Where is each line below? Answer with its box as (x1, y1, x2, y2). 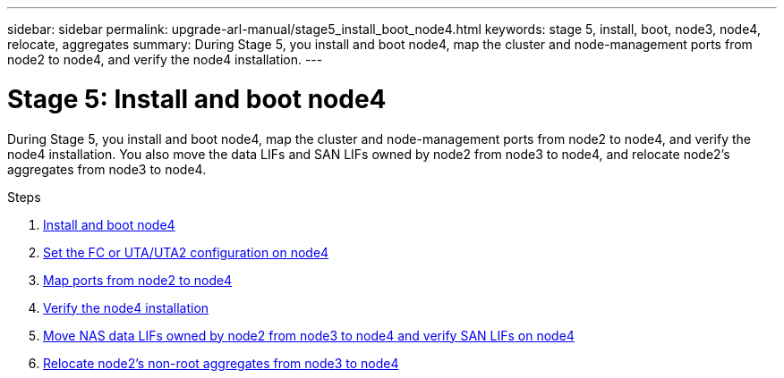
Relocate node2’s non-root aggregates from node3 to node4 (43, 355, 399, 371)
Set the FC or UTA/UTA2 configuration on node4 (43, 244, 329, 260)
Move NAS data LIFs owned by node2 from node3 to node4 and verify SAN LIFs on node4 (43, 327, 575, 343)
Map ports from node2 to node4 (43, 272, 233, 288)
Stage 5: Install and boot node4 (7, 83, 387, 114)
